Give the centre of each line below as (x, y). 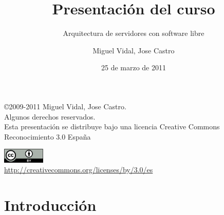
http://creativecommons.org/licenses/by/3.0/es (79, 170)
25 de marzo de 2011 (133, 67)
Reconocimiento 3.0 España (48, 136)
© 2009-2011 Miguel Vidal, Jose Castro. (65, 106)
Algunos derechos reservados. (50, 116)
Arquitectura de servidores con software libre (134, 33)
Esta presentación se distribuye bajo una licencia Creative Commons (112, 126)
